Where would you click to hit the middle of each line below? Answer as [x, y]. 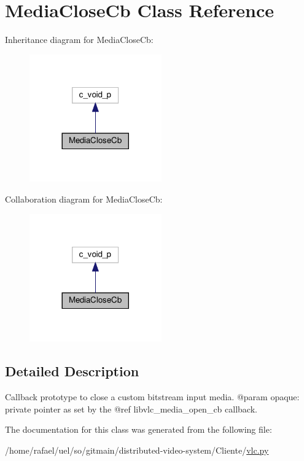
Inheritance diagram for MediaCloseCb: [79, 40]
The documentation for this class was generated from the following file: [138, 429]
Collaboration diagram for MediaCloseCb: [84, 199]
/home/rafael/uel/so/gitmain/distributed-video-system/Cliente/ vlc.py [137, 450]
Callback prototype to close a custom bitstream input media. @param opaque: [152, 396]
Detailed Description [72, 371]
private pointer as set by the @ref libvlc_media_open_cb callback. [131, 409]
